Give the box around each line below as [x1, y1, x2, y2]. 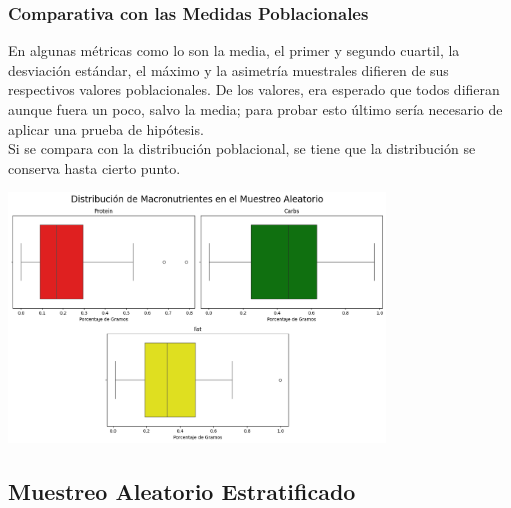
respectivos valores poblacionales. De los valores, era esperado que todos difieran [8, 79, 500, 100]
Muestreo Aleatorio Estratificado [8, 476, 356, 506]
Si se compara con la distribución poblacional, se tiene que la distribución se [8, 138, 476, 159]
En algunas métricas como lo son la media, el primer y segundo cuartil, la [8, 40, 460, 61]
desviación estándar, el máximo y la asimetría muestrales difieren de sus [8, 59, 449, 80]
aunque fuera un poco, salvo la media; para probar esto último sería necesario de [8, 99, 503, 119]
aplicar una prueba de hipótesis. [8, 118, 204, 139]
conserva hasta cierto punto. [8, 157, 181, 178]
